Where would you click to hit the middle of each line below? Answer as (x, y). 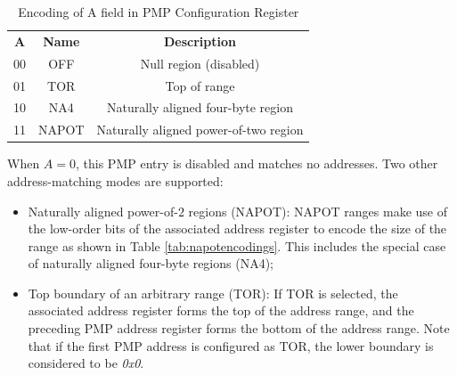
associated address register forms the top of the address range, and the (221, 310)
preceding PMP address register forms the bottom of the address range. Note (239, 328)
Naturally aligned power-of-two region (200, 130)
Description (200, 41)
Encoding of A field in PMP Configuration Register (159, 12)
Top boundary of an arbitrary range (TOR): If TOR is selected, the (213, 293)
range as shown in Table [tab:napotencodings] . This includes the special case (237, 245)
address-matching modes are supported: (115, 180)
